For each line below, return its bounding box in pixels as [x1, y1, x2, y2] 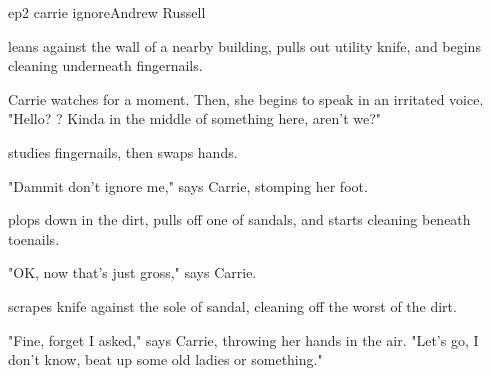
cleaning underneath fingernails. [8, 55, 203, 76]
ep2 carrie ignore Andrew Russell [8, 2, 206, 22]
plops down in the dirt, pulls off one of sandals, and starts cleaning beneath [8, 209, 471, 230]
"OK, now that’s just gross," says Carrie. [8, 262, 257, 283]
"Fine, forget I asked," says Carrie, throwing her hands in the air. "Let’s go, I [8, 329, 479, 350]
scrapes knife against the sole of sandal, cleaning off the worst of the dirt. [8, 295, 457, 316]
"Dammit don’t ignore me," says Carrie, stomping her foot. [8, 175, 368, 196]
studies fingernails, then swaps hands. [8, 141, 238, 162]
